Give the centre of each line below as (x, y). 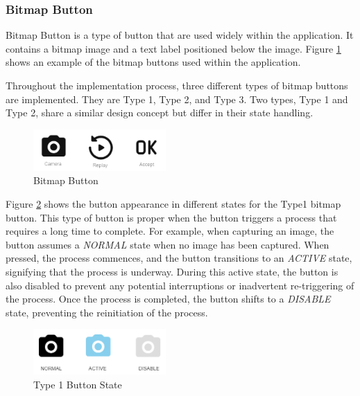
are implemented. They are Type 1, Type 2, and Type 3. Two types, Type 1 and (177, 99)
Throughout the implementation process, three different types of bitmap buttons (177, 85)
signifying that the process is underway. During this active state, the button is (172, 271)
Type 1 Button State (78, 384)
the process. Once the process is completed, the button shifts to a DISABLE (168, 299)
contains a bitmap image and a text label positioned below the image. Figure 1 (173, 48)
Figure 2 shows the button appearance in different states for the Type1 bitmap (173, 204)
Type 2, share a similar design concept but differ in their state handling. (160, 112)
